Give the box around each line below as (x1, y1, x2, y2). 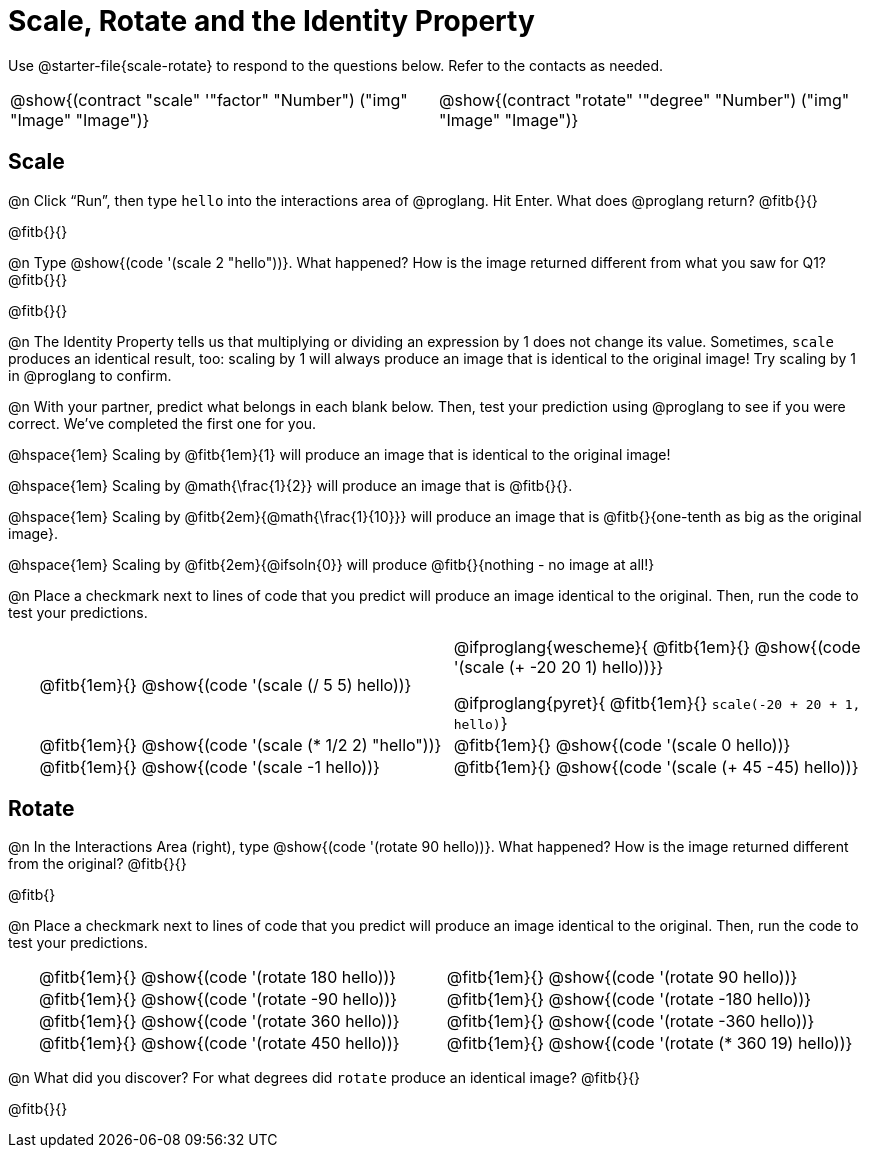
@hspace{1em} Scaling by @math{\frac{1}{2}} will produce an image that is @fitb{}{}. (8, 476, 573, 494)
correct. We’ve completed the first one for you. (8, 414, 317, 432)
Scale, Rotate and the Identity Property (8, 4, 535, 38)
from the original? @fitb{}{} (8, 855, 187, 873)
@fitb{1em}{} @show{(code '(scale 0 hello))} (453, 734, 791, 755)
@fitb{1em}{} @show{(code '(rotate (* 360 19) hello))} (446, 1033, 853, 1054)
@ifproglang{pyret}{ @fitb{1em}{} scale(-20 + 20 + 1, (453, 692, 861, 713)
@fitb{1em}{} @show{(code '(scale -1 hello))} (39, 756, 380, 777)
